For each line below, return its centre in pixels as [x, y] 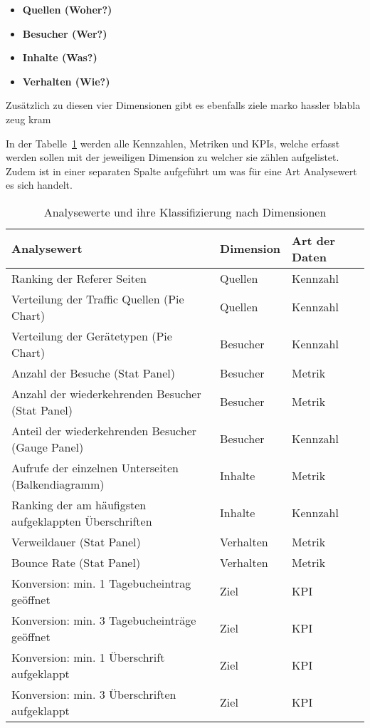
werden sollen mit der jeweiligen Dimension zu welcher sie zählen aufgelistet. [173, 157]
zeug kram [28, 119]
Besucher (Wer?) [65, 33]
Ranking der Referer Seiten [79, 278]
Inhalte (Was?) [60, 57]
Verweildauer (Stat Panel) [76, 541]
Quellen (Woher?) [67, 9]
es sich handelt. [39, 185]
